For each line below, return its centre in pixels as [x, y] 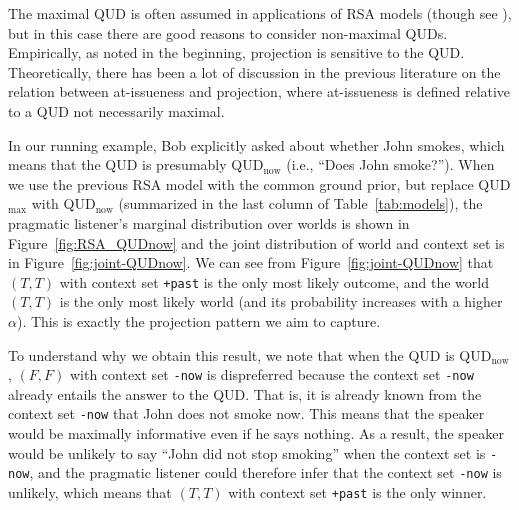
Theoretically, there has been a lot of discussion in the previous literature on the [254, 71]
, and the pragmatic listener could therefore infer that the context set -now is [265, 472]
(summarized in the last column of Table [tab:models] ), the [300, 203]
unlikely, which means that [90, 491]
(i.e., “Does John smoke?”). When [390, 164]
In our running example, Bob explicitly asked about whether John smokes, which [256, 144]
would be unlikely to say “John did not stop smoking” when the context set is [247, 452]
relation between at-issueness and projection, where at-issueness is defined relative [259, 91]
